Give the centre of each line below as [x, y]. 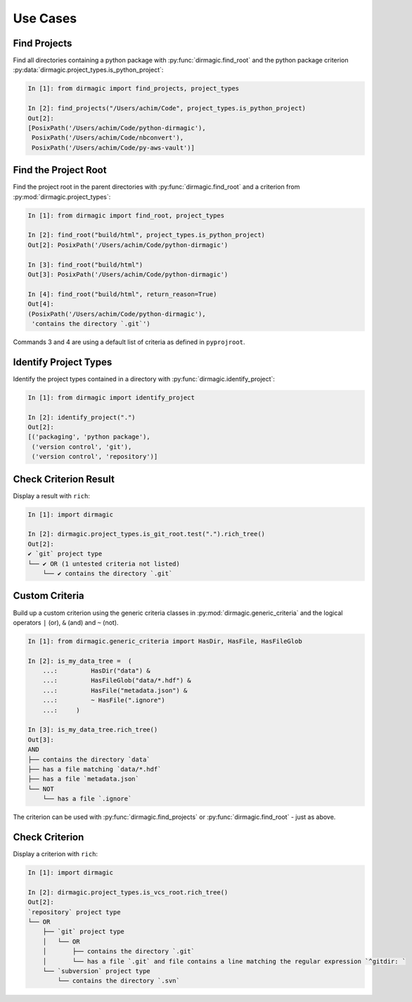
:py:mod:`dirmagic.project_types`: [62, 196]
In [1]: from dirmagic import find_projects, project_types [134, 89]
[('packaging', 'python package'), [89, 437]
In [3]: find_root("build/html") [85, 265]
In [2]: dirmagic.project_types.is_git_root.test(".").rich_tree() [147, 534]
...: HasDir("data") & [96, 671]
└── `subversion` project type [96, 971]
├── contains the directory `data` [89, 759]
